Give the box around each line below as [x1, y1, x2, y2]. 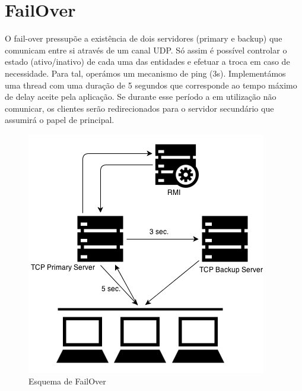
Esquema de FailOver [28, 375, 106, 387]
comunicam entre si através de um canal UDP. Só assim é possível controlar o [5, 43, 287, 56]
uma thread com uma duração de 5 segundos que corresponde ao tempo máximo [5, 78, 297, 91]
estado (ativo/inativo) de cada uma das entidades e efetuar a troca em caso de [5, 55, 290, 68]
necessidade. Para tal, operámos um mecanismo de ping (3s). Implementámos [5, 67, 286, 79]
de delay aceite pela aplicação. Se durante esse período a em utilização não [5, 90, 276, 103]
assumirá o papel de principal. [5, 113, 115, 126]
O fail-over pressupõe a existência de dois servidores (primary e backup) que [5, 32, 282, 45]
